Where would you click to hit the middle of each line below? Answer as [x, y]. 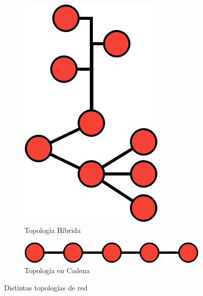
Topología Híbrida [53, 230]
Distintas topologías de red [46, 287]
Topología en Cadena [57, 270]
